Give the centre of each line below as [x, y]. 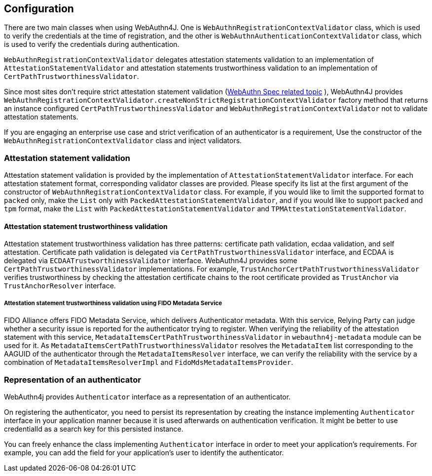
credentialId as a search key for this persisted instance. [94, 429]
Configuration [39, 9]
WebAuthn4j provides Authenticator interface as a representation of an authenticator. [147, 397]
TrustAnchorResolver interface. [60, 286]
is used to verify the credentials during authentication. [92, 44]
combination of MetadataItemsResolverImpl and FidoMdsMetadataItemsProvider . [149, 362]
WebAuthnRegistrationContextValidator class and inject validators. [123, 141]
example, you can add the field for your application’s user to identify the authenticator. [144, 452]
